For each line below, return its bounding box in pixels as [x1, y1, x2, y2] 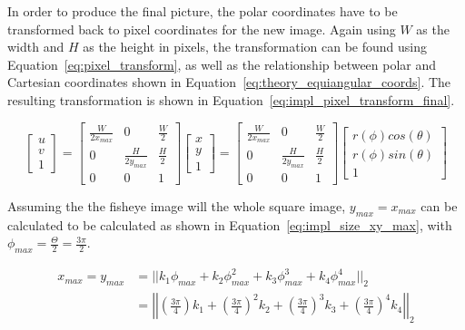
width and [7, 37, 64, 56]
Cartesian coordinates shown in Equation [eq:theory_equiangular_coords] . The [7, 73, 451, 92]
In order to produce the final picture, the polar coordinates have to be [7, 2, 398, 20]
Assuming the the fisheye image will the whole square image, [7, 196, 346, 215]
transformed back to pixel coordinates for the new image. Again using [7, 19, 396, 38]
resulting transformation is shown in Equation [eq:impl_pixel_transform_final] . [7, 90, 455, 109]
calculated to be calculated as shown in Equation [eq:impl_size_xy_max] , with [7, 215, 452, 234]
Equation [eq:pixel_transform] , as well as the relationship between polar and [7, 54, 437, 73]
